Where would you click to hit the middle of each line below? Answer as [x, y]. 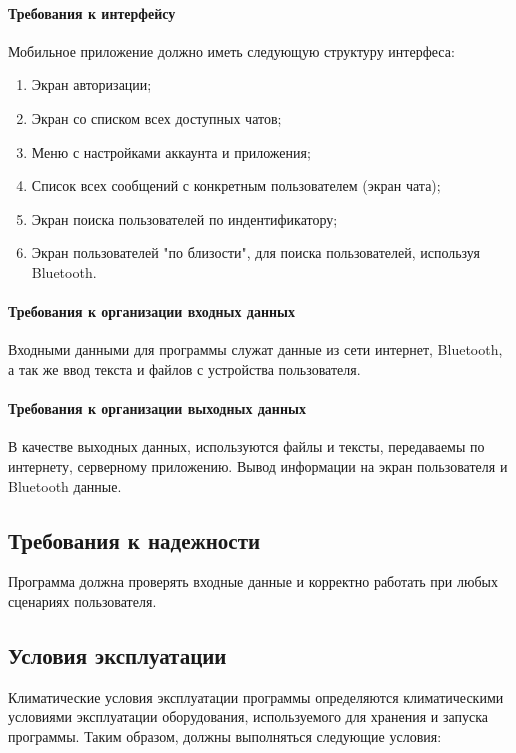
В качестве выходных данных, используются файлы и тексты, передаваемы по [246, 446]
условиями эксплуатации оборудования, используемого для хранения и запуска [248, 716]
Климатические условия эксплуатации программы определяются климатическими [256, 696]
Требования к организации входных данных [152, 311]
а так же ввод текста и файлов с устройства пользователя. [184, 368]
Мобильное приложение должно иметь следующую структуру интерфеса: [231, 50]
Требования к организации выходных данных [157, 408]
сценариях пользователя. [82, 600]
